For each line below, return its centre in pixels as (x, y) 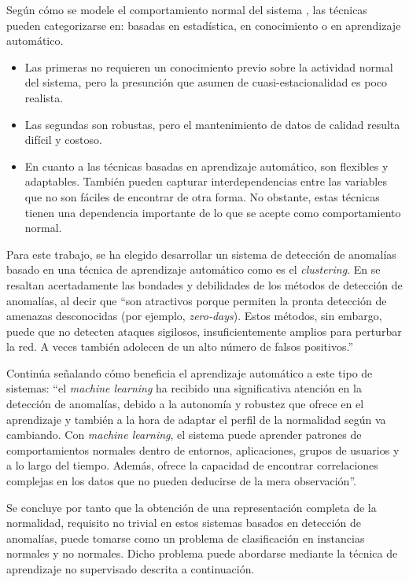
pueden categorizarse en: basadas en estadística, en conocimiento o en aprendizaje (204, 25)
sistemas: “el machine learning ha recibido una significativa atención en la (184, 388)
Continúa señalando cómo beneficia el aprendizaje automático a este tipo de (190, 372)
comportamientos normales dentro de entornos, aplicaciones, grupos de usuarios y (203, 449)
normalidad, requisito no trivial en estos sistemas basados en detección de (184, 523)
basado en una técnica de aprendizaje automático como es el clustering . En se (193, 269)
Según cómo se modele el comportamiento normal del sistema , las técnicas (187, 9)
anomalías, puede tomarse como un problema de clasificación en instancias (186, 538)
